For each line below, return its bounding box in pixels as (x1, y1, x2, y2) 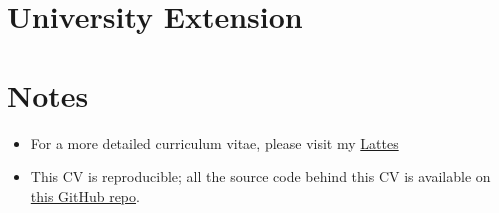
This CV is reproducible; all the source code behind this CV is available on (30, 166, 491, 187)
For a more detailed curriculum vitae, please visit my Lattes (30, 132, 399, 153)
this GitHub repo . (30, 185, 140, 206)
